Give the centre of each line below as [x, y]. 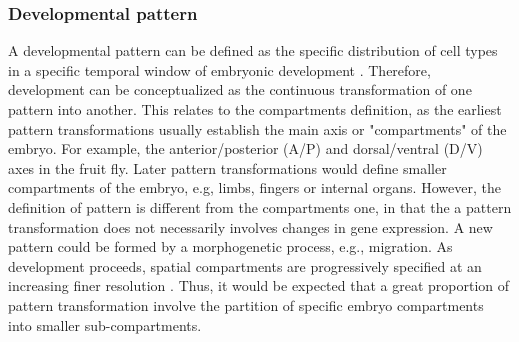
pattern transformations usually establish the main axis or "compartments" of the [257, 128]
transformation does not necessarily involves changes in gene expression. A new [250, 226]
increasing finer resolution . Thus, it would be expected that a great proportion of [259, 285]
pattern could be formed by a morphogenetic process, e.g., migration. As [230, 246]
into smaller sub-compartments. [105, 324]
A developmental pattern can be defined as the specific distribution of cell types [253, 50]
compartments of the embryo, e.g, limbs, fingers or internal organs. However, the [254, 187]
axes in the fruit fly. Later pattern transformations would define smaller [227, 167]
